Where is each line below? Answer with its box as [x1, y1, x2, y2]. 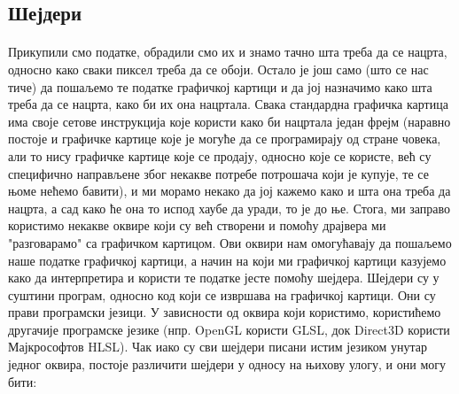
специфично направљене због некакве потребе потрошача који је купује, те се [8, 164, 429, 182]
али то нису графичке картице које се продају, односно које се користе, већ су [8, 146, 432, 165]
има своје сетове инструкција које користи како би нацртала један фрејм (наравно [8, 112, 451, 130]
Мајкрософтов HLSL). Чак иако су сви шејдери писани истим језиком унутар [8, 337, 427, 356]
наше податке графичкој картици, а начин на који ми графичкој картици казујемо [8, 251, 447, 269]
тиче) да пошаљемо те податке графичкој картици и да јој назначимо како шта [8, 77, 432, 96]
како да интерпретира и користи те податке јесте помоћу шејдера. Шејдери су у [8, 268, 440, 287]
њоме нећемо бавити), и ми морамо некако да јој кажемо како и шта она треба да [8, 182, 451, 200]
